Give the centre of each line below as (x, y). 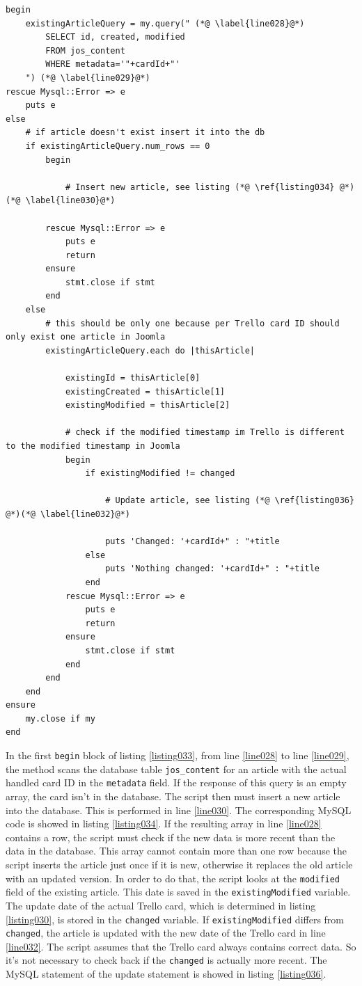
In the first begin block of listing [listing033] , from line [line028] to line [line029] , (178, 755)
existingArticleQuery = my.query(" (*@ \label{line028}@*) (165, 23)
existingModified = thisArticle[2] (148, 405)
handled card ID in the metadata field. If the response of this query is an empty (176, 782)
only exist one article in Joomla (86, 337)
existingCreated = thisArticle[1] (145, 391)
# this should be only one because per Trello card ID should (192, 323)
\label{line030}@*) (70, 201)
